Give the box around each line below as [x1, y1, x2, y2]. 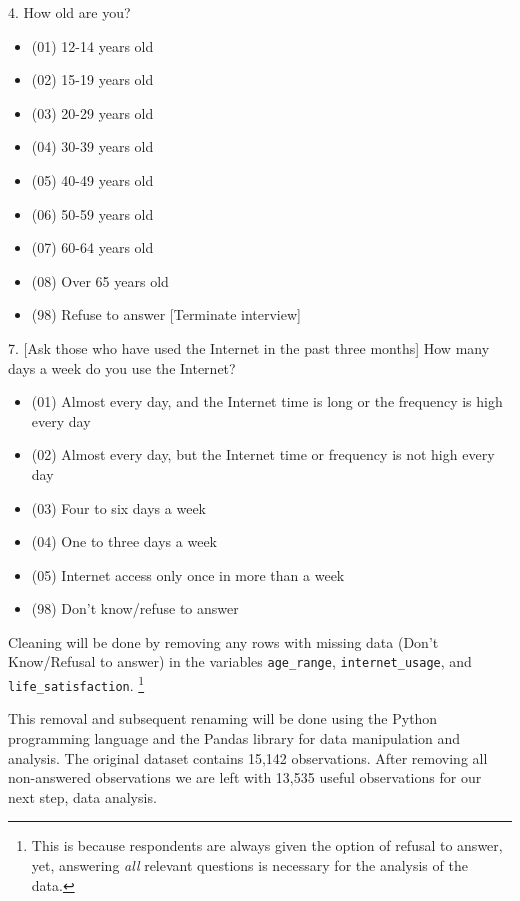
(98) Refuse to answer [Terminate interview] [31, 304, 301, 325]
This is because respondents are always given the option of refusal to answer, [31, 835, 503, 856]
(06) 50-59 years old [31, 203, 154, 224]
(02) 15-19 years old [31, 69, 154, 90]
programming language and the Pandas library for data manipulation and [8, 728, 461, 749]
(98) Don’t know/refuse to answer [31, 598, 239, 619]
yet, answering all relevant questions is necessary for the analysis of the [31, 855, 468, 875]
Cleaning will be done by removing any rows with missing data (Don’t [8, 631, 439, 652]
